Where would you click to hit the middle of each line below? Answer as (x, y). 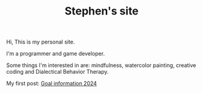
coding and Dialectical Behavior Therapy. (57, 72)
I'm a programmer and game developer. (56, 54)
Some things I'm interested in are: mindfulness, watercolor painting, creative (101, 65)
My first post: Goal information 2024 (52, 83)
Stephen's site (102, 11)
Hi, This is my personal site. (41, 42)
